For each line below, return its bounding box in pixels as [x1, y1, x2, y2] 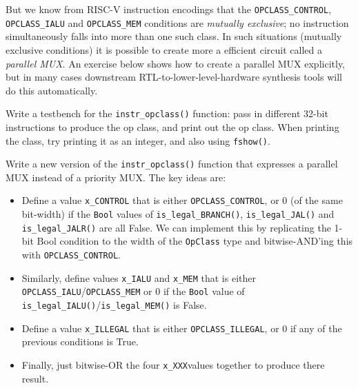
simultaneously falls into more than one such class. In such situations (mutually [6, 29, 342, 43]
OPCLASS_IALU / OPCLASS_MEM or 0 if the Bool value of [21, 284, 245, 298]
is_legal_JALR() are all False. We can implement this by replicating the [21, 220, 331, 234]
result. [21, 371, 49, 385]
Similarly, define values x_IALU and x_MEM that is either [21, 270, 256, 285]
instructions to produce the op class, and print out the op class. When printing [6, 119, 339, 134]
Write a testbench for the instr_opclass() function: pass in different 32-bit [6, 106, 328, 121]
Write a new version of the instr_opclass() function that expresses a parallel [6, 156, 338, 171]
